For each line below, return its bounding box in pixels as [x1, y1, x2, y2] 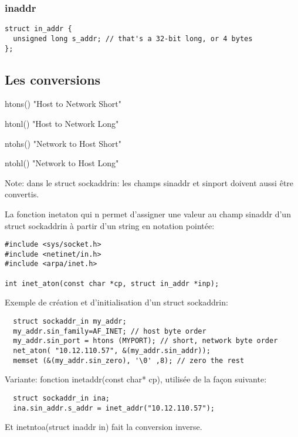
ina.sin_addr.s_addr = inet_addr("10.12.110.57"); [13, 404, 215, 412]
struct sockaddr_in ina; [13, 394, 110, 402]
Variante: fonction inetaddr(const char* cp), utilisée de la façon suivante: [5, 373, 267, 385]
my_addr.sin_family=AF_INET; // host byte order [13, 327, 206, 335]
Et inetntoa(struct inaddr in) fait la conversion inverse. [5, 421, 202, 433]
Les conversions [5, 70, 101, 88]
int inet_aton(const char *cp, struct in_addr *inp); [5, 279, 219, 288]
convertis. [5, 188, 39, 200]
